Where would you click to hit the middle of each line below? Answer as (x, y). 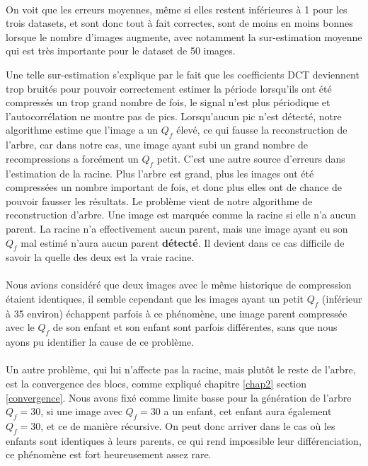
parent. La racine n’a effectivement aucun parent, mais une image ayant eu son (177, 228)
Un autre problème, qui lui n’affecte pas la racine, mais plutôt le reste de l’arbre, (181, 369)
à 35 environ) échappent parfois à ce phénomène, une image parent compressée (177, 313)
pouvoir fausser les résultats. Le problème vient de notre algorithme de (159, 200)
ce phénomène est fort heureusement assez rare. (109, 454)
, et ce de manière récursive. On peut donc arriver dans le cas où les (188, 426)
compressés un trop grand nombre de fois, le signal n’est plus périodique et (168, 102)
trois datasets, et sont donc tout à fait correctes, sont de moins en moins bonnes (179, 23)
